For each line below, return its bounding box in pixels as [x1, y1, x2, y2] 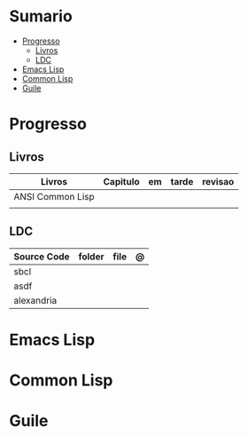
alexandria [13, 294, 58, 306]
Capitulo [103, 175, 140, 187]
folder [78, 250, 105, 263]
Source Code [13, 250, 70, 263]
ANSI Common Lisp [13, 190, 95, 202]
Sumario [9, 6, 73, 27]
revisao [202, 175, 235, 187]
